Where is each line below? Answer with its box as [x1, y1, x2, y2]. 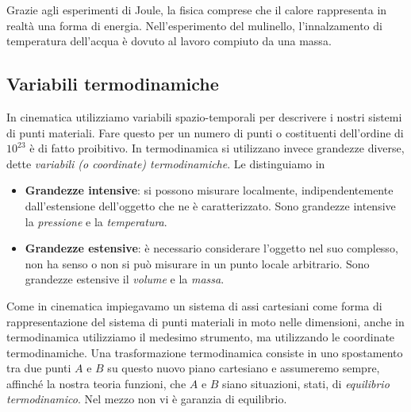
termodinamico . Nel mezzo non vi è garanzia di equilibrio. [6, 391, 287, 407]
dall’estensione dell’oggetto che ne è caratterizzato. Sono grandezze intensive [25, 197, 396, 214]
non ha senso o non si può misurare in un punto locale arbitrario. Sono [25, 255, 370, 271]
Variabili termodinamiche [6, 71, 219, 96]
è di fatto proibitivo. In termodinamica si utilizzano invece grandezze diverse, [29, 140, 405, 156]
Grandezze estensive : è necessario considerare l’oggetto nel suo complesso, [25, 240, 398, 256]
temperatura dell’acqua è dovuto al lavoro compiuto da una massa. [6, 33, 332, 49]
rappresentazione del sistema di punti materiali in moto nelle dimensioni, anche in [6, 313, 405, 329]
